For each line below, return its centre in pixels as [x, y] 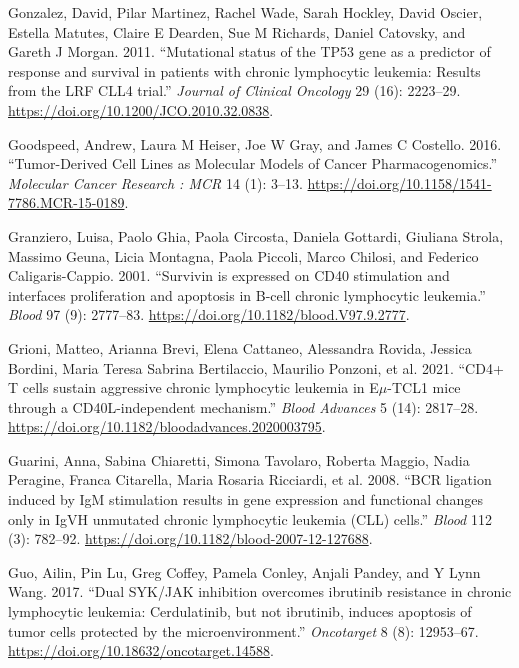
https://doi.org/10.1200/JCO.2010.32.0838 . [141, 109]
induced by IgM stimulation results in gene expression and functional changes [246, 499]
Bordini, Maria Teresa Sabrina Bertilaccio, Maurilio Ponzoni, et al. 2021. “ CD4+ [256, 367]
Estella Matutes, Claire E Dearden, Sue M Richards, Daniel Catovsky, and [237, 31]
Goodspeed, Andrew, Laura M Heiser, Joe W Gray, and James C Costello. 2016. [255, 143]
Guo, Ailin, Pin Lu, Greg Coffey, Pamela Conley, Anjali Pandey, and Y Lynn [244, 571]
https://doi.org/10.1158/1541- [399, 182]
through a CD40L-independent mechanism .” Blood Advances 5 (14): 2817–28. [243, 406]
